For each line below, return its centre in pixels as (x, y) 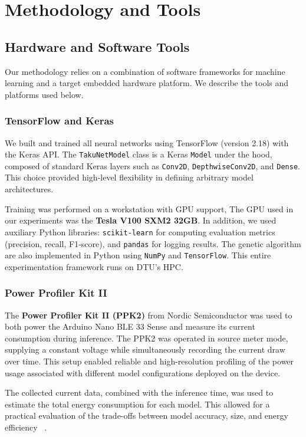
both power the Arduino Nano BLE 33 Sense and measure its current (130, 326)
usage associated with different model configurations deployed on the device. (143, 372)
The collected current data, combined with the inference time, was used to (139, 392)
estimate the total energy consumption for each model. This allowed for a (137, 404)
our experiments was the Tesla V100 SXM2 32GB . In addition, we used (141, 220)
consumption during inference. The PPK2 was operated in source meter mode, (147, 338)
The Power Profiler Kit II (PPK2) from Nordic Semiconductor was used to (149, 315)
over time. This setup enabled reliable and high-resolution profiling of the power (149, 361)
